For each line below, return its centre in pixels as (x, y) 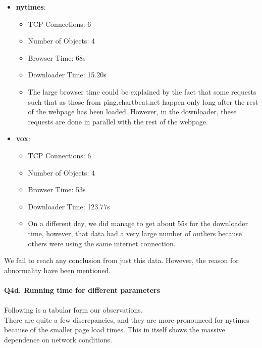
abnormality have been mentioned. (58, 270)
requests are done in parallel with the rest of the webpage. (118, 121)
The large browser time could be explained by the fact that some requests (142, 91)
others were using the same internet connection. (102, 243)
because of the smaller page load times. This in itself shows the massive (115, 330)
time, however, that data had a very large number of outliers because (135, 233)
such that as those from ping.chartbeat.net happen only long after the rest (143, 101)
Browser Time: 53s (57, 189)
